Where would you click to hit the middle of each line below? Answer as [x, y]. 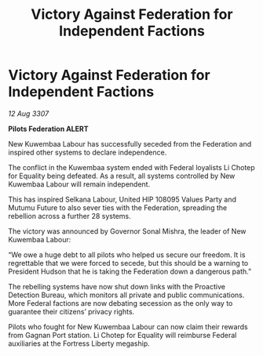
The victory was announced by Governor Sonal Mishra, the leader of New [127, 231]
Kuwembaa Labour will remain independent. [79, 184]
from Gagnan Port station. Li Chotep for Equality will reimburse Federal [122, 335]
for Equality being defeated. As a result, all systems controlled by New [122, 176]
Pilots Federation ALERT [48, 129]
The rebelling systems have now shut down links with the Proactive [117, 286]
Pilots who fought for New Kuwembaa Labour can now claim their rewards [128, 326]
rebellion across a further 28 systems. [69, 216]
